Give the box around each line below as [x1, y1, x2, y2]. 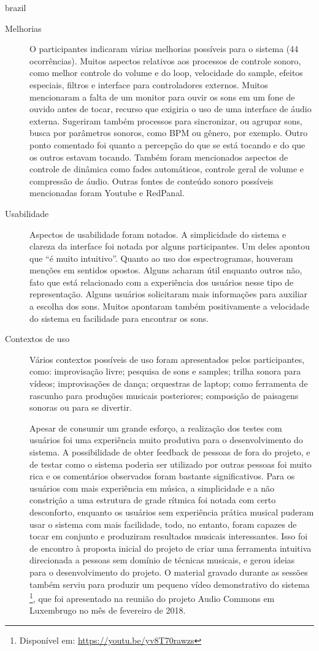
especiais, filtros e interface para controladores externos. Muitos [29, 78, 268, 91]
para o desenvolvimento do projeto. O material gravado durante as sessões [29, 565, 308, 578]
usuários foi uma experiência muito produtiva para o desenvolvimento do [29, 433, 303, 446]
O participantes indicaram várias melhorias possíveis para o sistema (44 [29, 42, 299, 55]
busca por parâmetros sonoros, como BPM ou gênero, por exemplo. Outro [29, 126, 308, 139]
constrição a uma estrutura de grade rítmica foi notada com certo [29, 493, 276, 506]
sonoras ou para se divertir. [29, 401, 132, 414]
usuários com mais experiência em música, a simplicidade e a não [29, 481, 275, 494]
